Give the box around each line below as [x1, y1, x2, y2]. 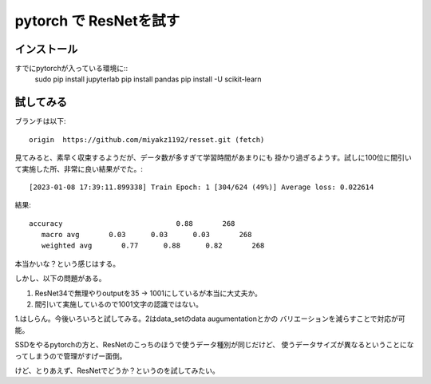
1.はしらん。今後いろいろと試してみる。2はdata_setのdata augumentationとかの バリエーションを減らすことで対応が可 [14, 314, 405, 323]
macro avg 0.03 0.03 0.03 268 [41, 230, 252, 240]
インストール [14, 42, 78, 56]
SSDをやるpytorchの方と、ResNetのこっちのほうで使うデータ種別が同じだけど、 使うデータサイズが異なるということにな [14, 340, 414, 350]
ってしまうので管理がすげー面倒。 [14, 351, 127, 361]
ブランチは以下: [14, 117, 67, 126]
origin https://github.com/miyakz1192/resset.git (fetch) [29, 135, 265, 144]
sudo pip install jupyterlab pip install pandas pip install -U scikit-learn [34, 74, 263, 84]
